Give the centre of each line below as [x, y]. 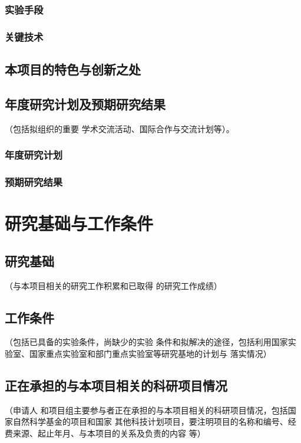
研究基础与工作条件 [79, 223]
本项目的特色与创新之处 [73, 69]
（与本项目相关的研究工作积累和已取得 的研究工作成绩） [113, 285]
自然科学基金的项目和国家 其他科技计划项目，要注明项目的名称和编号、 [150, 421]
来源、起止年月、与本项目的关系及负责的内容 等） [109, 433]
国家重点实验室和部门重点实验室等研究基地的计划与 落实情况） [150, 353]
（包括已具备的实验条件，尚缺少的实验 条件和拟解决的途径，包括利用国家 [146, 342]
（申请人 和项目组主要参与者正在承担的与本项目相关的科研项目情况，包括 [146, 410]
